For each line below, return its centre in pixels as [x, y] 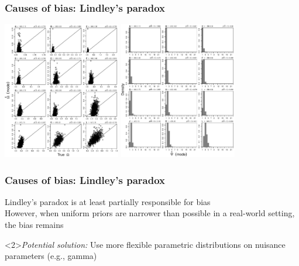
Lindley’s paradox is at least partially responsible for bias [108, 201]
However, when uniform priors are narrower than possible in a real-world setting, [150, 213]
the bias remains [34, 224]
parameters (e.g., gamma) [51, 256]
